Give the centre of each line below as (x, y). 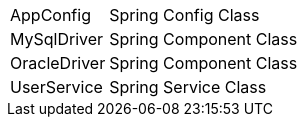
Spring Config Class (184, 15)
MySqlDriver (57, 39)
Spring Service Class (188, 87)
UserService (56, 87)
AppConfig (50, 15)
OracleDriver (58, 63)
